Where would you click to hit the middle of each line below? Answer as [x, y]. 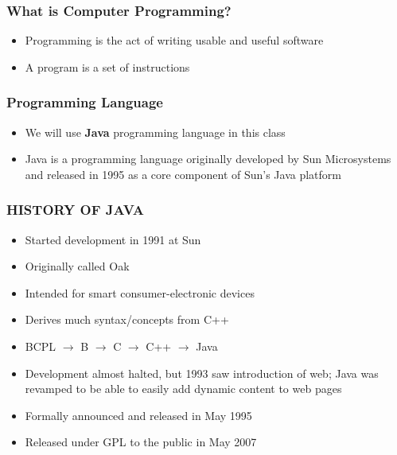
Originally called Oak [77, 266]
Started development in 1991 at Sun [113, 239]
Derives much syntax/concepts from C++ [127, 319]
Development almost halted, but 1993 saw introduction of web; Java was [202, 373]
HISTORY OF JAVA [75, 210]
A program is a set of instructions [107, 66]
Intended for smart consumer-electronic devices [140, 292]
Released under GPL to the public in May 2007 [141, 442]
